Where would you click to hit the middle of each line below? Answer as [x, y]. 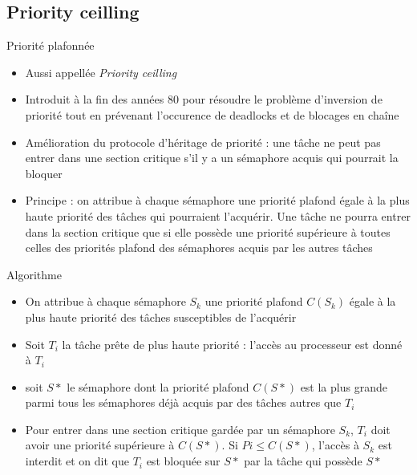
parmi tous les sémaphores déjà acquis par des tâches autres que [183, 402]
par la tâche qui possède [303, 461]
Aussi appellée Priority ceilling [101, 72]
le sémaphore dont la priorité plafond [158, 386]
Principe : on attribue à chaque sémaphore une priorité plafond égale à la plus [217, 200]
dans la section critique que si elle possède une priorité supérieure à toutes [208, 231]
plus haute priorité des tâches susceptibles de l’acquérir [161, 317]
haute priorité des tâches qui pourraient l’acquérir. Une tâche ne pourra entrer [218, 215]
